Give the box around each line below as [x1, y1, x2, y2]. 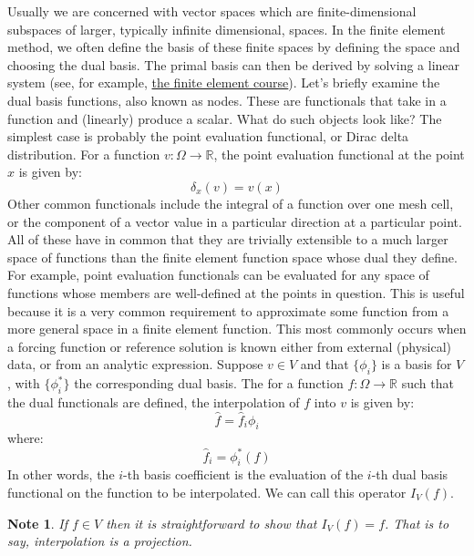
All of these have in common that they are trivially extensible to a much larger [7, 230, 448, 249]
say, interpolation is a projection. [7, 531, 192, 551]
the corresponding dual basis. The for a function [74, 374, 344, 393]
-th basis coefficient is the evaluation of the [123, 465, 364, 484]
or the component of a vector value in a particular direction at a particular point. [7, 211, 462, 231]
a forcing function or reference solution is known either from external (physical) [7, 336, 452, 355]
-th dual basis [371, 465, 448, 484]
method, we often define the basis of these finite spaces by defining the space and [7, 37, 460, 57]
